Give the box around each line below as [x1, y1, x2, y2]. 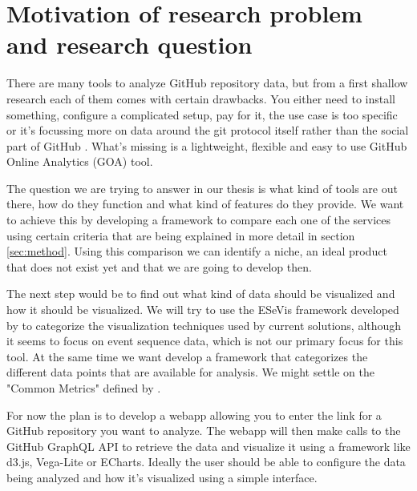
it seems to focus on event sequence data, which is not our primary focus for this [6, 332, 403, 349]
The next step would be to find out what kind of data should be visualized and [6, 285, 395, 302]
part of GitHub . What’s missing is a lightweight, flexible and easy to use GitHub [6, 137, 407, 154]
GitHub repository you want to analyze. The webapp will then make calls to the [6, 422, 401, 439]
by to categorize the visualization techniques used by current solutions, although [6, 316, 402, 333]
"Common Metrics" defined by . [6, 380, 161, 396]
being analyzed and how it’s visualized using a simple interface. [6, 469, 318, 485]
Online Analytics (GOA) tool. [6, 153, 153, 170]
